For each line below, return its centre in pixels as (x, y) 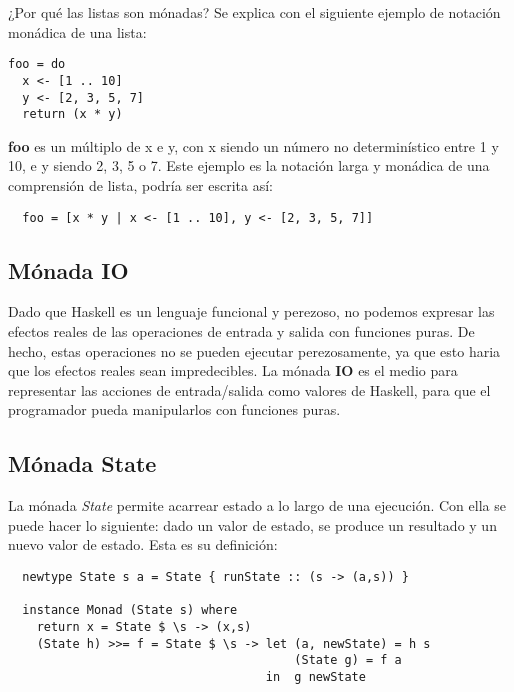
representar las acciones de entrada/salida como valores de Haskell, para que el (249, 389)
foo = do (37, 64)
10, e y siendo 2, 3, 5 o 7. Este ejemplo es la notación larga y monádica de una (249, 165)
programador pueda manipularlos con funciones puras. (174, 409)
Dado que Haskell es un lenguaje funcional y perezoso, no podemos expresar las (251, 311)
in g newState (315, 676)
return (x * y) (72, 114)
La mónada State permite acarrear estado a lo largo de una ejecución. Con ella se (257, 505)
